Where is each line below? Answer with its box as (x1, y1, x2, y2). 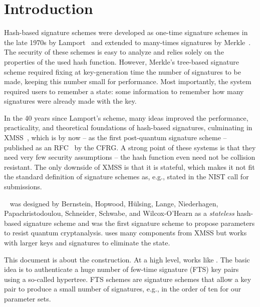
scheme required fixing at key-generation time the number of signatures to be (4, 66, 241, 77)
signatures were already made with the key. (4, 96, 137, 106)
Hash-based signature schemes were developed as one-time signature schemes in (4, 27, 248, 38)
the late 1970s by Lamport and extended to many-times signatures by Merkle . (4, 37, 251, 47)
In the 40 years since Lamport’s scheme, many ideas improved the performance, (4, 112, 248, 123)
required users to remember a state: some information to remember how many (4, 86, 244, 96)
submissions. (4, 181, 42, 192)
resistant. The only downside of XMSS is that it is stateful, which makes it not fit (4, 161, 255, 172)
